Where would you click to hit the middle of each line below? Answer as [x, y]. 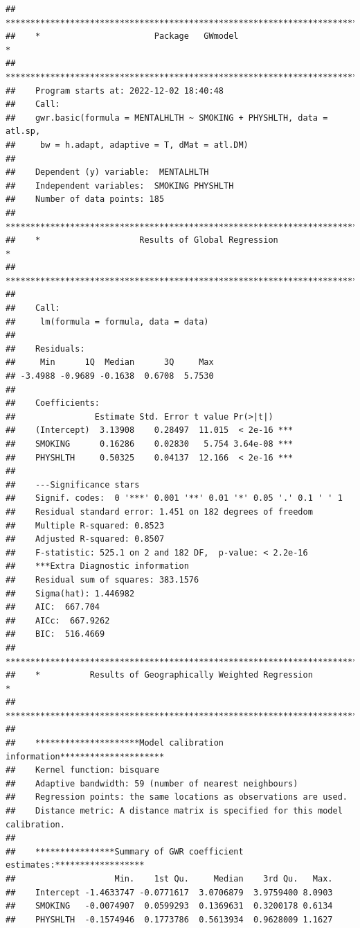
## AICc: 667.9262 [58, 620]
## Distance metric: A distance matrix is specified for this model [174, 811]
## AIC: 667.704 [53, 607]
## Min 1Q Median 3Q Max [110, 362]
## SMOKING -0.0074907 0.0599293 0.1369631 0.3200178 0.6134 [169, 906]
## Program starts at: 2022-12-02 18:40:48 [115, 91]
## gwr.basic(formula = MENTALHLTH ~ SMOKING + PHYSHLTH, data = [167, 118]
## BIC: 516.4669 [55, 634]
